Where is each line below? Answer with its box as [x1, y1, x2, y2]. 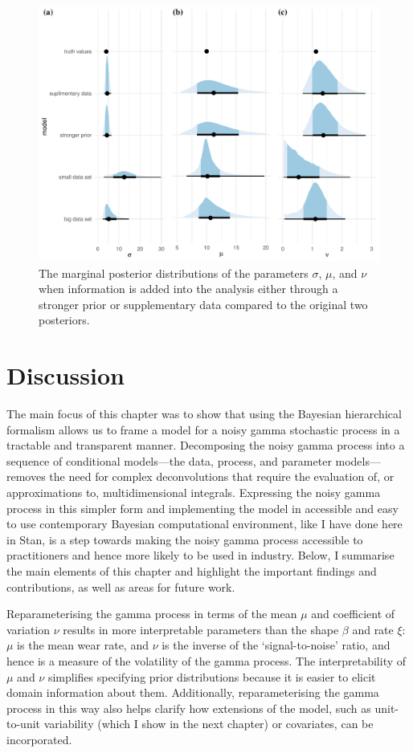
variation [6, 621, 51, 637]
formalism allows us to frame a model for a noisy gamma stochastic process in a [6, 421, 400, 438]
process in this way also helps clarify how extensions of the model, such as [6, 699, 371, 716]
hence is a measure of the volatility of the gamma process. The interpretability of [6, 653, 407, 669]
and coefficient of [311, 605, 395, 622]
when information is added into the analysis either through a [39, 280, 338, 297]
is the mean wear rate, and [17, 637, 149, 653]
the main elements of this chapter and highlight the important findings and [6, 563, 377, 580]
